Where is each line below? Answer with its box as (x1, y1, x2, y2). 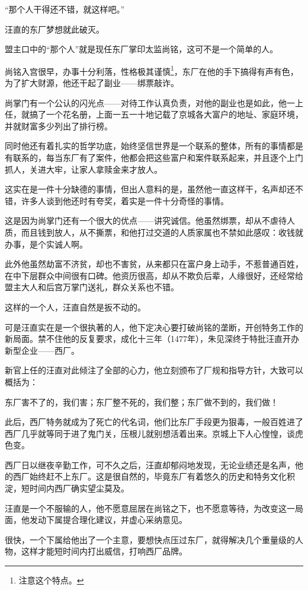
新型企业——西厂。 (5, 344, 79, 356)
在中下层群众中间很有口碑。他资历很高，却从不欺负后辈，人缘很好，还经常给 (5, 269, 303, 281)
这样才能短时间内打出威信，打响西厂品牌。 (21, 545, 187, 557)
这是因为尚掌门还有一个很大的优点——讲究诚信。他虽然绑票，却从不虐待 (5, 214, 287, 227)
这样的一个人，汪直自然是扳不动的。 (5, 300, 146, 313)
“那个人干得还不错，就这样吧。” (5, 3, 125, 15)
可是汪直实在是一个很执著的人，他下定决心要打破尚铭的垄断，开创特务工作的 (5, 321, 303, 333)
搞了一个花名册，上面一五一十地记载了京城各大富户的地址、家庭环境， (29, 108, 303, 120)
